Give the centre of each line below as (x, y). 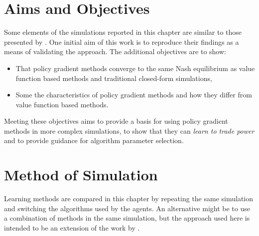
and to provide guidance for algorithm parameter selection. (94, 140)
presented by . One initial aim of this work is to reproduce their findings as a (122, 41)
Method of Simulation (81, 175)
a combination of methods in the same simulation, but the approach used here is (127, 218)
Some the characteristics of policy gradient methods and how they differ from (134, 95)
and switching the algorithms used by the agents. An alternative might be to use (127, 208)
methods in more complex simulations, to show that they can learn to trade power (129, 130)
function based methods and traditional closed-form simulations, (114, 78)
